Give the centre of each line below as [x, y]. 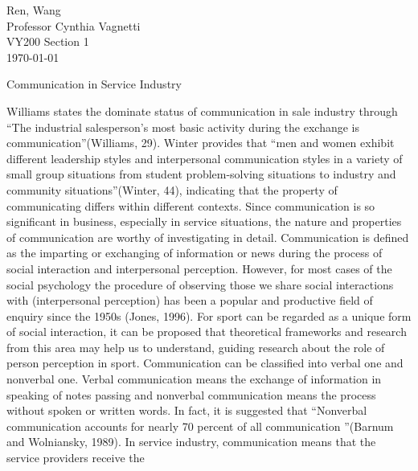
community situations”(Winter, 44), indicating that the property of [172, 189]
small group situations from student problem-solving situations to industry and [201, 174]
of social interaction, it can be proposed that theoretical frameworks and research [207, 332]
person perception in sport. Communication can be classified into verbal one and [205, 363]
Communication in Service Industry [94, 84]
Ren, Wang [34, 10]
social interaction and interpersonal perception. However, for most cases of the [199, 268]
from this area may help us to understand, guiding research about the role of [196, 347]
